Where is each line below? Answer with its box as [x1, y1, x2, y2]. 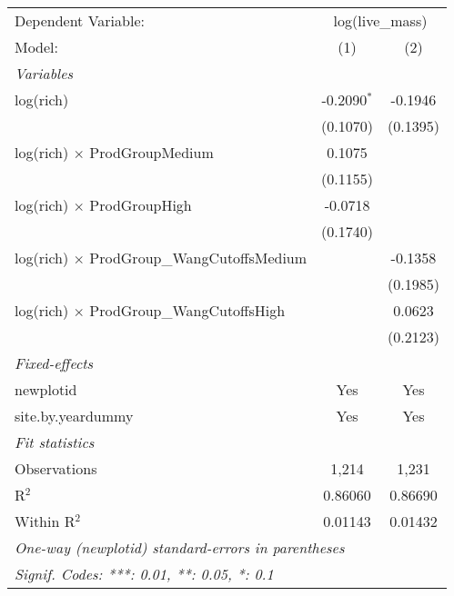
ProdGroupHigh [89, 194, 192, 215]
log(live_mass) [333, 10, 428, 31]
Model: [15, 36, 59, 57]
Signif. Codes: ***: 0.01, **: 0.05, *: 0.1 [15, 563, 274, 584]
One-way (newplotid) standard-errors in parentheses [15, 537, 345, 558]
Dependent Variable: [15, 10, 145, 31]
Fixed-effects [15, 353, 94, 373]
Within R [15, 511, 76, 531]
